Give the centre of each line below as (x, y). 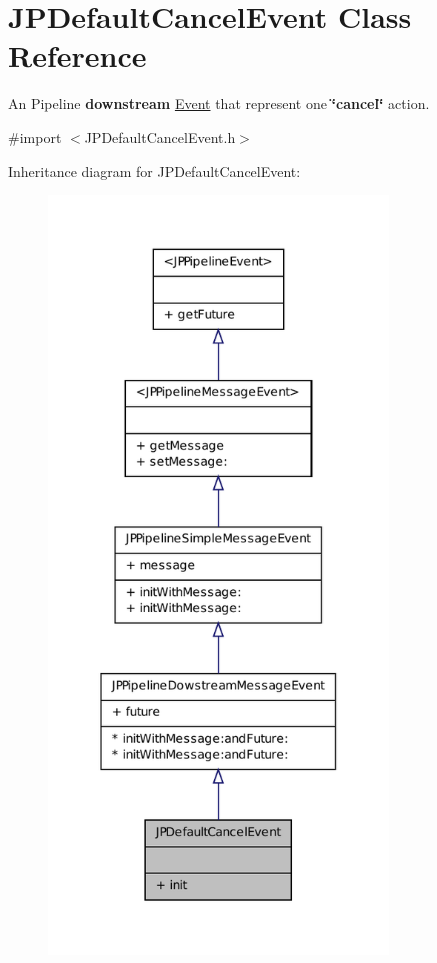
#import (35, 136)
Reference (77, 55)
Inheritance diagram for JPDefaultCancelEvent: (154, 170)
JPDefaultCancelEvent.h (160, 136)
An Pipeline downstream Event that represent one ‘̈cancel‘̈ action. (219, 103)
